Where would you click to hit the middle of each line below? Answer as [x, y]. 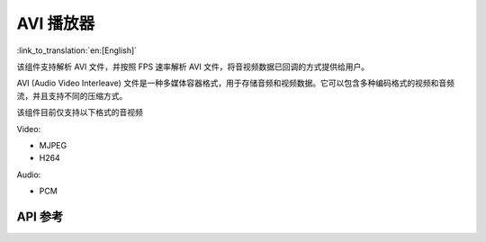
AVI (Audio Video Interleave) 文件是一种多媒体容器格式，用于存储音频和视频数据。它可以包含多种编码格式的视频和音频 [235, 83]
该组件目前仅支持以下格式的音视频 [80, 112]
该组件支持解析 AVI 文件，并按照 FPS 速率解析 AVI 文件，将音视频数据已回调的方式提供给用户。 [193, 67]
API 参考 [40, 216]
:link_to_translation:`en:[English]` [77, 50]
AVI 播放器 [56, 23]
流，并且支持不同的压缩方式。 [72, 95]
